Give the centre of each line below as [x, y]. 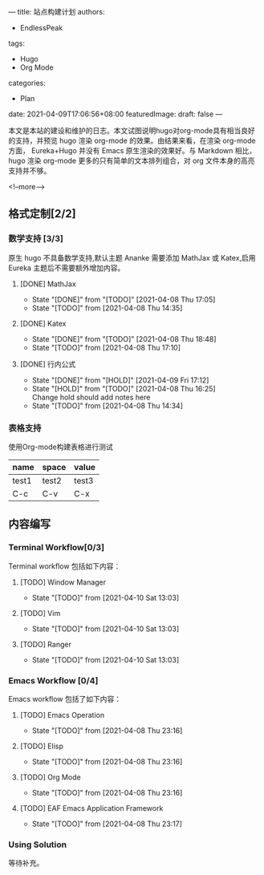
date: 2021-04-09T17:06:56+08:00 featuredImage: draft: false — [116, 114]
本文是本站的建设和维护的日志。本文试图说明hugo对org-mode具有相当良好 [132, 130]
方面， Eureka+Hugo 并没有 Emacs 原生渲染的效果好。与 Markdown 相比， [132, 150]
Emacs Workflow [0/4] [53, 680]
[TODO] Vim [40, 613]
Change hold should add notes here [91, 397]
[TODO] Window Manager [63, 582]
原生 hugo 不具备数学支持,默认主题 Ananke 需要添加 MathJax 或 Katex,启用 [132, 257]
